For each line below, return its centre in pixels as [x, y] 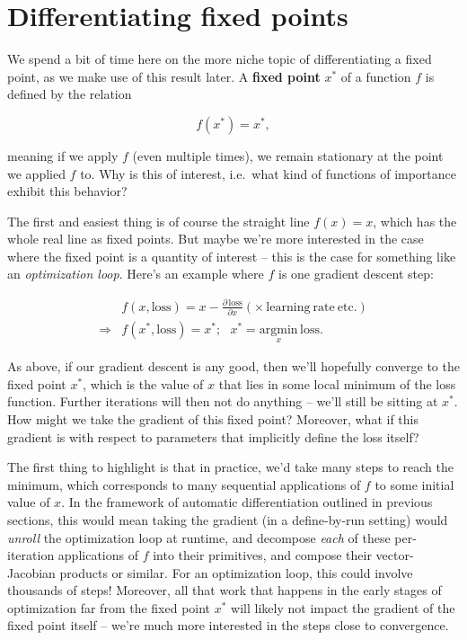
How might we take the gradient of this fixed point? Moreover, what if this [213, 418]
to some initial [414, 484]
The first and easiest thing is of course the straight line [159, 221]
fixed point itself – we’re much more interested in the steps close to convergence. [228, 625]
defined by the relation [70, 94]
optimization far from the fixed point [109, 607]
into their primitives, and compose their [262, 555]
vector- [395, 555]
